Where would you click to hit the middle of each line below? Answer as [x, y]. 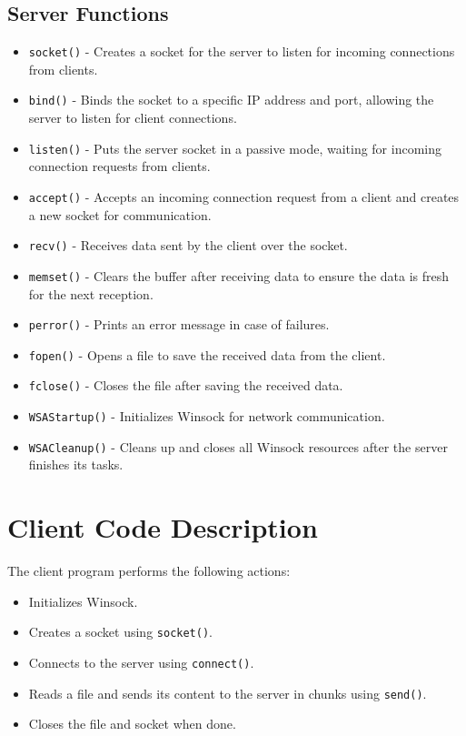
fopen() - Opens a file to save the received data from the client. [207, 354]
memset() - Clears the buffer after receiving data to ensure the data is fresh [239, 275]
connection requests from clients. [119, 166]
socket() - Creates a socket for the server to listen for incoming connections [242, 51]
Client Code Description [163, 527]
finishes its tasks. [76, 464]
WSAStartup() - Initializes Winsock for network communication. [207, 416]
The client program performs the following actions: [149, 571]
